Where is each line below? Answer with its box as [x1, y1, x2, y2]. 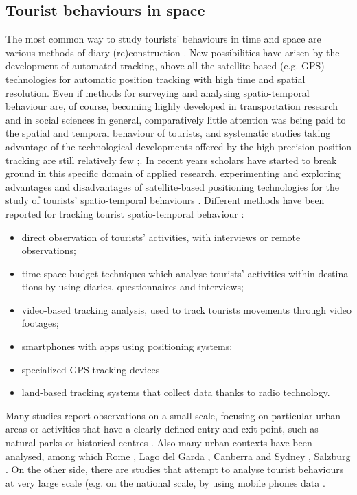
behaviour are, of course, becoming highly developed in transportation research [5, 99, 338, 113]
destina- [318, 266, 352, 280]
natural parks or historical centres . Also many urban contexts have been [5, 435, 312, 450]
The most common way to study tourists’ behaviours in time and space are [5, 32, 321, 46]
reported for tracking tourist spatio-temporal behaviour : [5, 206, 244, 220]
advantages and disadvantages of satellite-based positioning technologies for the [5, 179, 339, 194]
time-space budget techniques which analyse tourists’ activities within [21, 266, 315, 280]
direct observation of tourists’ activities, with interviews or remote [21, 229, 301, 244]
